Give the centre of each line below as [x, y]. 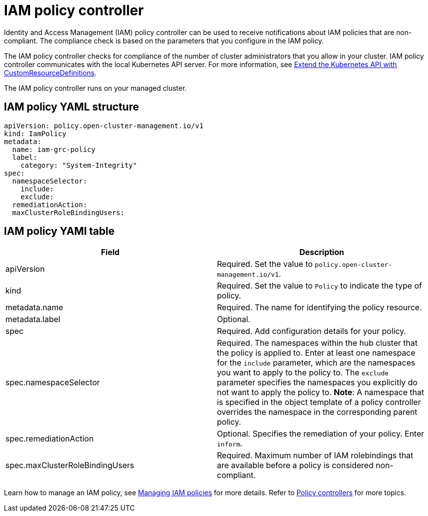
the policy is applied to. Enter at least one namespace [316, 353]
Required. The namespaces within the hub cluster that [317, 343]
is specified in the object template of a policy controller [319, 402]
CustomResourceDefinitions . [50, 73]
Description [322, 252]
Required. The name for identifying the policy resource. [320, 308]
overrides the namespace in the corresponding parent [317, 412]
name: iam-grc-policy [54, 149]
